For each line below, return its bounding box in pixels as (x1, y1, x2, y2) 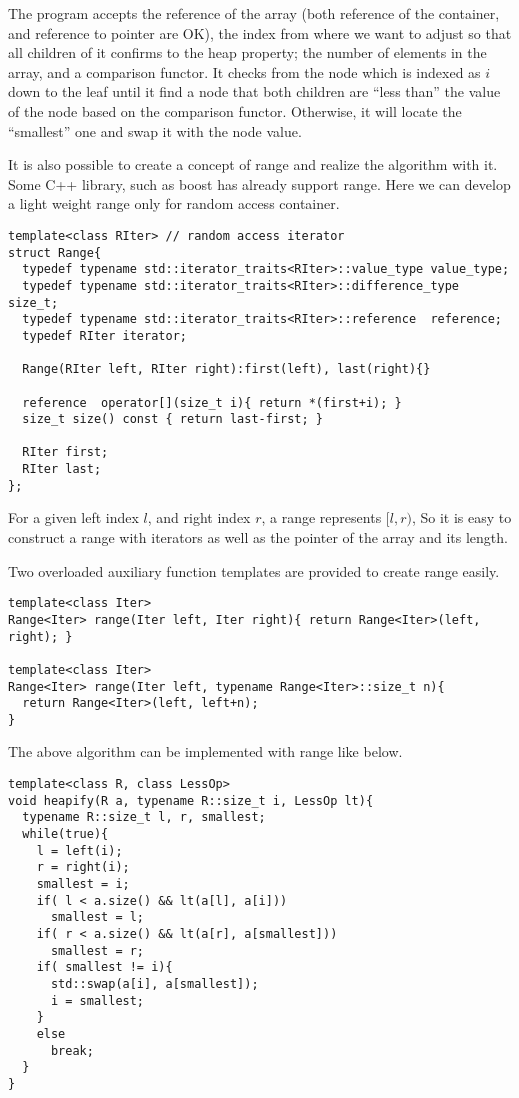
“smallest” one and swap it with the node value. (8, 120, 302, 141)
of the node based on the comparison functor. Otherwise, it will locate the (8, 100, 462, 121)
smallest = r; (50, 943, 145, 958)
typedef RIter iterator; (22, 328, 187, 343)
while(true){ (22, 827, 109, 842)
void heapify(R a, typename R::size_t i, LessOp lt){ (8, 793, 374, 808)
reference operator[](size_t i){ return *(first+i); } (22, 395, 402, 410)
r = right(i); (36, 860, 130, 875)
